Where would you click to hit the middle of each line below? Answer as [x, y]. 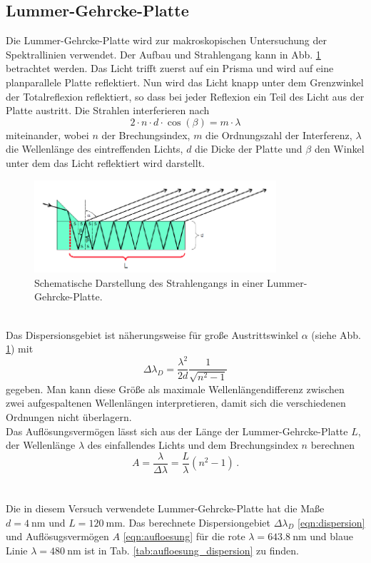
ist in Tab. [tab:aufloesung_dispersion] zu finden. [192, 550]
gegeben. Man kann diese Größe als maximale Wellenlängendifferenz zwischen [175, 389]
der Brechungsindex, [146, 135]
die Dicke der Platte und [249, 149]
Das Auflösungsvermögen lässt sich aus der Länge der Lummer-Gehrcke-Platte [177, 431]
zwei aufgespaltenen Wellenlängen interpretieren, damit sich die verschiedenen [176, 403]
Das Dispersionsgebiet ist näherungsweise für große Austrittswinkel [152, 334]
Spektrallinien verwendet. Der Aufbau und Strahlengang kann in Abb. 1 [163, 54]
